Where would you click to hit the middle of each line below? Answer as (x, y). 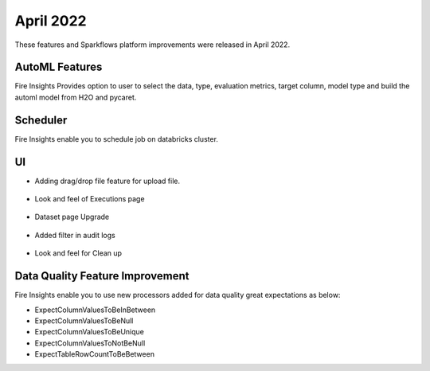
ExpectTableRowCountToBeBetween (95, 354)
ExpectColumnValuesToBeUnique (90, 332)
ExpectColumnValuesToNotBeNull (90, 343)
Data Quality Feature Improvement (102, 276)
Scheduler (41, 120)
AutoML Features (59, 67)
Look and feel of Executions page (90, 199)
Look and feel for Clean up (78, 253)
